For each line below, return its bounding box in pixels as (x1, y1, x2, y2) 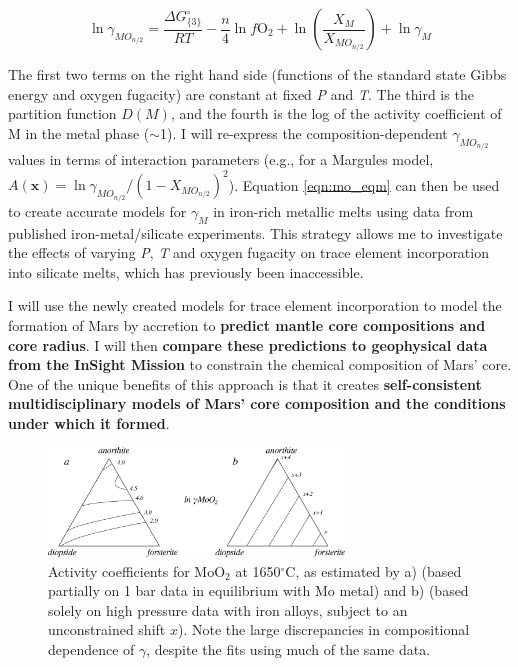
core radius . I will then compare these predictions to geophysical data (8, 334, 488, 355)
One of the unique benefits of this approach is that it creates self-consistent (8, 373, 482, 394)
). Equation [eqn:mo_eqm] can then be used (228, 174, 500, 195)
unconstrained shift (48, 619, 166, 640)
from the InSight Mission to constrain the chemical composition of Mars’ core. (8, 354, 512, 375)
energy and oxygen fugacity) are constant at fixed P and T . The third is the (8, 83, 474, 104)
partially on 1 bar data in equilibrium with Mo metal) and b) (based (48, 580, 469, 601)
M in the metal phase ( (8, 122, 150, 143)
